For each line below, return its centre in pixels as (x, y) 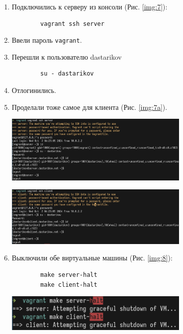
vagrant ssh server (72, 24)
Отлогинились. (34, 90)
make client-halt (69, 285)
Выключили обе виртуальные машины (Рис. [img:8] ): (92, 258)
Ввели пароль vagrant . (47, 40)
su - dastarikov (67, 74)
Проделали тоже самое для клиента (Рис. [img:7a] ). (90, 107)
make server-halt (69, 275)
